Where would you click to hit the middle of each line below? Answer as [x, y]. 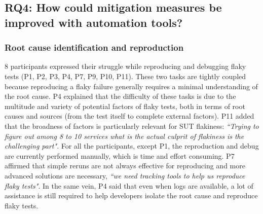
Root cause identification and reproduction [94, 47]
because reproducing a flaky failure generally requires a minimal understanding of [131, 86]
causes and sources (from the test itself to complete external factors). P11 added [129, 116]
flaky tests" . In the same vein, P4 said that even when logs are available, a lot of [129, 185]
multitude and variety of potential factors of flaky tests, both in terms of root [125, 106]
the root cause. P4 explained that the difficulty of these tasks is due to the [120, 96]
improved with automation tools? [94, 22]
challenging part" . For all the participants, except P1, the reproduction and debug [132, 146]
